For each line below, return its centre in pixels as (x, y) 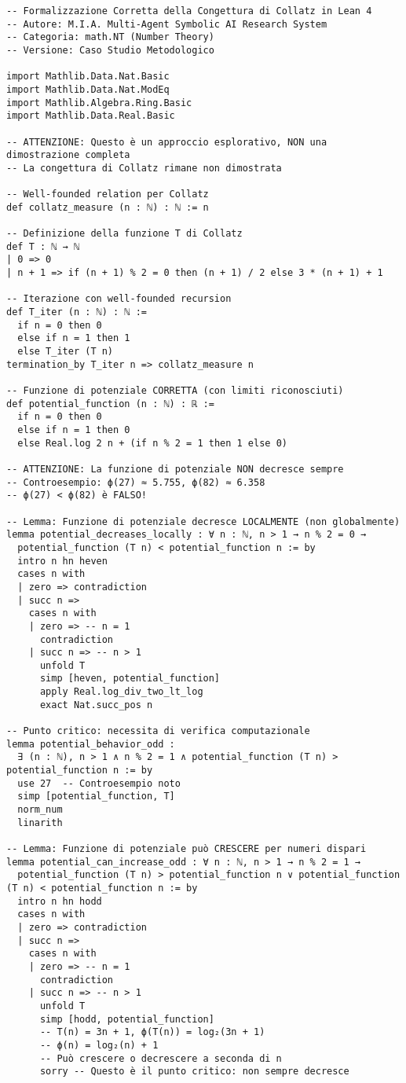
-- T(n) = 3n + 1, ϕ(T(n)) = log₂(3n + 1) (152, 1032)
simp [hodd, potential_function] (127, 1019)
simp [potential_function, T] (96, 797)
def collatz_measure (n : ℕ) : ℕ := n (108, 207)
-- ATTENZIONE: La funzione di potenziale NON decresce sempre (175, 469)
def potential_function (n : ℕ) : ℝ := (110, 404)
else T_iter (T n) (66, 352)
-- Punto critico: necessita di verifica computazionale (158, 731)
